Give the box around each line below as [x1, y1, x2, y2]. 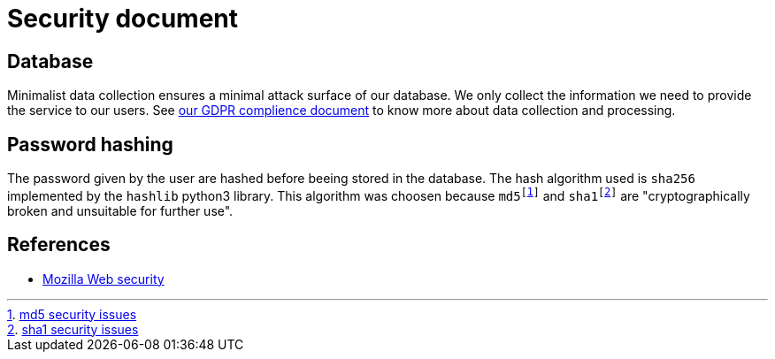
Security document [7, 4, 239, 34]
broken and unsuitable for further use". [7, 202, 234, 218]
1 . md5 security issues [7, 306, 137, 322]
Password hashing [7, 133, 173, 156]
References [7, 233, 111, 256]
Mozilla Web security [42, 271, 165, 286]
